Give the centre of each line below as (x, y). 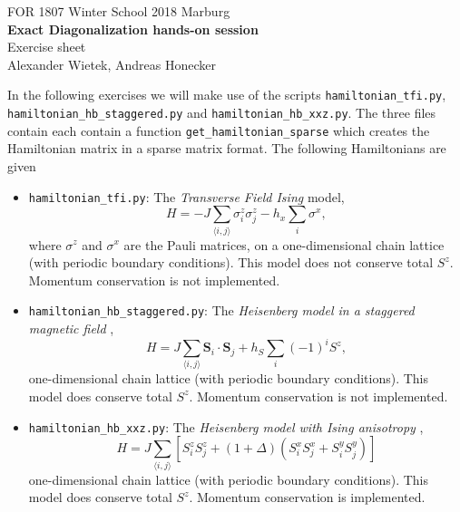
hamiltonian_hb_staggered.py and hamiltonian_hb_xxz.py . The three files (222, 113)
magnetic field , (71, 328)
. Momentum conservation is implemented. (307, 497)
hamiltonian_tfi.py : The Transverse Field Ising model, (186, 196)
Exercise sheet (47, 47)
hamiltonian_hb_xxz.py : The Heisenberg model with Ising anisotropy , (226, 426)
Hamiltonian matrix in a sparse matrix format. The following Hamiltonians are (227, 148)
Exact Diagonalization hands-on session (133, 29)
